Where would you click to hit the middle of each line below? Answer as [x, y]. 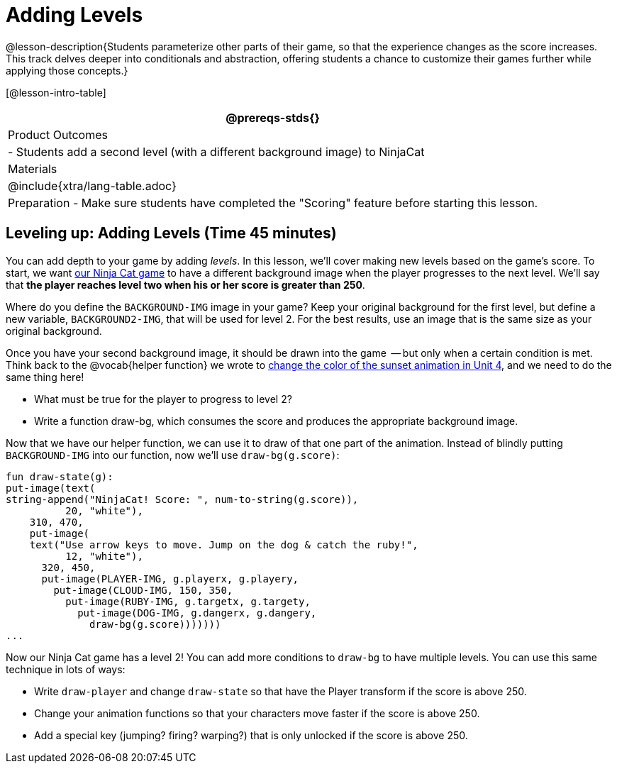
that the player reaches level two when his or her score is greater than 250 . [185, 284]
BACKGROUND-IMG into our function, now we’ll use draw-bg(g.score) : [173, 455]
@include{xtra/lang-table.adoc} [92, 186]
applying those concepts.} [67, 70]
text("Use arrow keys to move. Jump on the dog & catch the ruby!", [224, 544]
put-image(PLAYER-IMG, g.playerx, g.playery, [170, 579]
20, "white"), [104, 510]
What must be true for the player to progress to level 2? [163, 399]
